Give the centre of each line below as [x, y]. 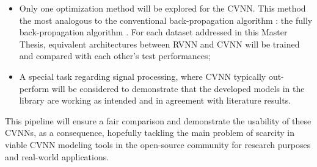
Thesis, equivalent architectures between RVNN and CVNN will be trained [159, 44]
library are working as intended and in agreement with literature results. [155, 100]
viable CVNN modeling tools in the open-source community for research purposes [158, 144]
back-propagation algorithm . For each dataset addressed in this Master [153, 32]
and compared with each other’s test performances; [115, 56]
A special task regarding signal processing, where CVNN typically [143, 76]
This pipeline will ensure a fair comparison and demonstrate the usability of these [158, 120]
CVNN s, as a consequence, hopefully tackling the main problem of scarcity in [150, 133]
